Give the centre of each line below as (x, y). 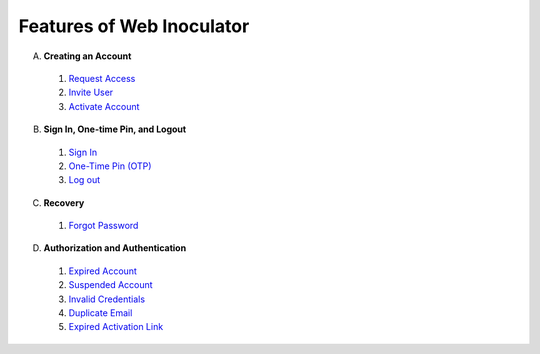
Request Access (102, 78)
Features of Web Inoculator (134, 26)
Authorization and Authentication (115, 248)
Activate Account (104, 106)
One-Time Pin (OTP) (110, 166)
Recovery (64, 202)
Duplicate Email (100, 313)
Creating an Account (87, 56)
